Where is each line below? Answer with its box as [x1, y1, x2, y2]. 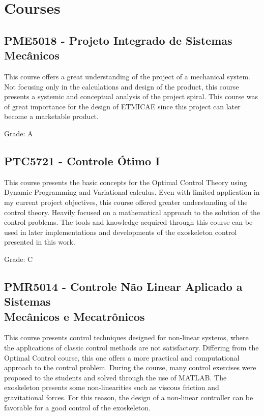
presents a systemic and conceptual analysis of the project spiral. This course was [4, 91, 258, 102]
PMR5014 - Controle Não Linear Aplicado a [4, 278, 243, 294]
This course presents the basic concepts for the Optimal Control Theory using [4, 176, 247, 187]
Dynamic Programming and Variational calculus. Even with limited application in [4, 187, 260, 197]
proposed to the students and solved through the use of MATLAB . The [4, 372, 227, 382]
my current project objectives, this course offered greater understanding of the [4, 196, 248, 207]
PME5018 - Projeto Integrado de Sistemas [4, 32, 232, 48]
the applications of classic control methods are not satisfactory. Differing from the [4, 342, 259, 353]
